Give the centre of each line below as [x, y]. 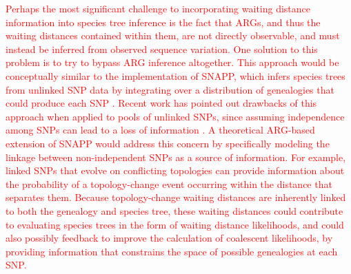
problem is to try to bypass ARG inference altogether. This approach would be [172, 62]
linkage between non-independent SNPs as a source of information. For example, [176, 157]
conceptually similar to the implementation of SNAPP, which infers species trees [175, 75]
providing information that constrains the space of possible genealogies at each [172, 251]
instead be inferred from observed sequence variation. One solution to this [162, 49]
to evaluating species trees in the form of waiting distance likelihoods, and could [175, 224]
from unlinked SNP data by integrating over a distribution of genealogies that [170, 89]
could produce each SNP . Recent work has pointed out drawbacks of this [161, 103]
